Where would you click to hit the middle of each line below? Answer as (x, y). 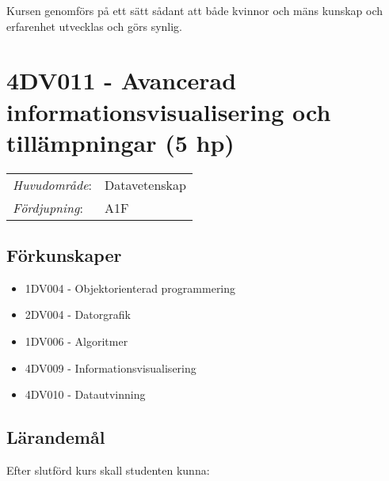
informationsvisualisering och (169, 111)
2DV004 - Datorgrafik (78, 314)
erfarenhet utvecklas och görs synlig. (95, 26)
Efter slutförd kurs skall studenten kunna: (108, 470)
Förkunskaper (64, 255)
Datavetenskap (145, 184)
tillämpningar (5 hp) (120, 142)
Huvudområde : (52, 184)
